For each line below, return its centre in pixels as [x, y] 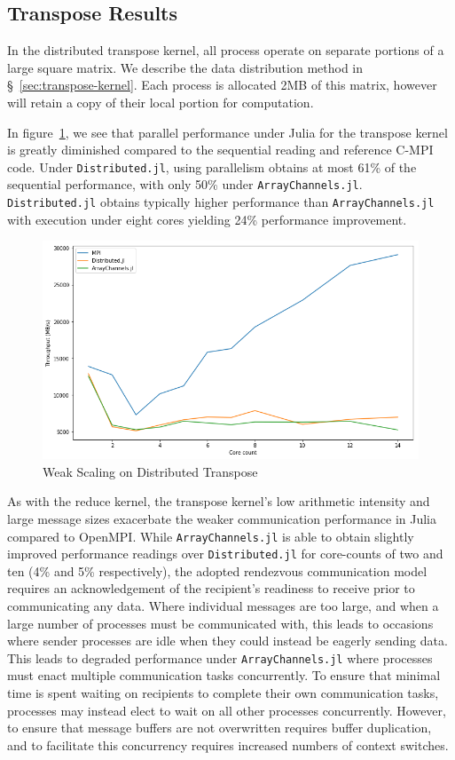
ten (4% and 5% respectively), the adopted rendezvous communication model [217, 570]
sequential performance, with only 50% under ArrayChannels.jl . [185, 184]
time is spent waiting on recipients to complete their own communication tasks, [223, 693]
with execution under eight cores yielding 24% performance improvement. [207, 219]
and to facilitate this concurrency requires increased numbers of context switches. [228, 744]
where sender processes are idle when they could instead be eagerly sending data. [227, 641]
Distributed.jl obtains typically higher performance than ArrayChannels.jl [221, 202]
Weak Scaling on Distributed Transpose [150, 471]
